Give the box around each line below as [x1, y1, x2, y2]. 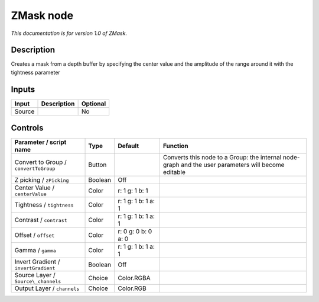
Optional [81, 99, 106, 108]
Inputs [11, 84, 35, 94]
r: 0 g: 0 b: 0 [118, 227, 152, 236]
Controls [11, 123, 44, 133]
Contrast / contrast [14, 216, 67, 224]
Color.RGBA [118, 274, 151, 282]
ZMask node [11, 9, 74, 22]
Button [88, 160, 107, 169]
